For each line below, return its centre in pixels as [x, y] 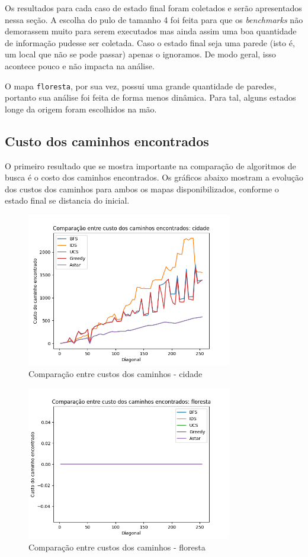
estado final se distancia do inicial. [67, 200]
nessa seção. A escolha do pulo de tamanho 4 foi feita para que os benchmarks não [154, 19]
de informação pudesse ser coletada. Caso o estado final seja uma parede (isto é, [150, 42]
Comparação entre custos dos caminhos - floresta [117, 547]
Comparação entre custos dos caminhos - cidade [115, 373]
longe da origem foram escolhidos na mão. [81, 109]
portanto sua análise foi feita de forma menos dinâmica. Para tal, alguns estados [150, 97]
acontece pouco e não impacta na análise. [80, 65]
